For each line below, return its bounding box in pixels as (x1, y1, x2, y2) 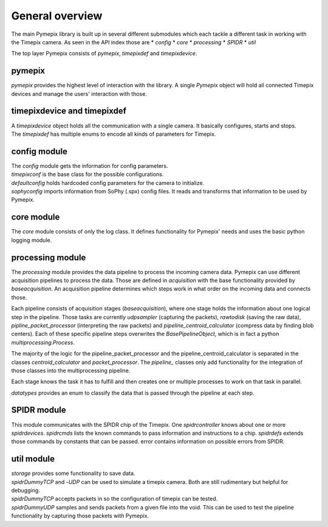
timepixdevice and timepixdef (11, 106, 127, 116)
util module (11, 454, 55, 464)
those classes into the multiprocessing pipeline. (11, 367, 131, 374)
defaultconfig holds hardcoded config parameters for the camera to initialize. (11, 179, 205, 186)
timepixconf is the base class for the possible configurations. (11, 170, 164, 178)
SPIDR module (11, 405, 66, 415)
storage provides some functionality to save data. (11, 470, 135, 477)
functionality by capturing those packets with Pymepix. (11, 512, 149, 520)
